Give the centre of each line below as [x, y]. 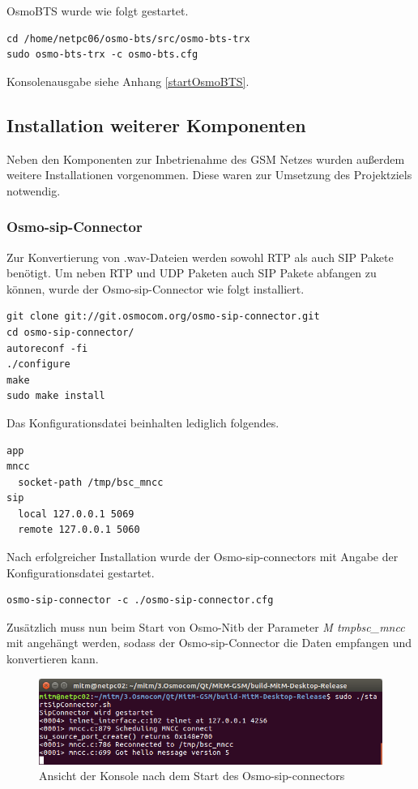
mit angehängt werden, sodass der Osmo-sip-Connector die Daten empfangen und [209, 643]
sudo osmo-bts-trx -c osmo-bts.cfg [102, 55]
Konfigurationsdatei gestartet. [81, 572]
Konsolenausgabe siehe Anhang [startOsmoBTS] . [128, 81]
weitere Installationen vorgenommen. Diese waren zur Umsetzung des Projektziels [209, 175]
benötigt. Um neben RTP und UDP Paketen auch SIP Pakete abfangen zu [192, 273]
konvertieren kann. [53, 659]
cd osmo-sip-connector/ [70, 332]
